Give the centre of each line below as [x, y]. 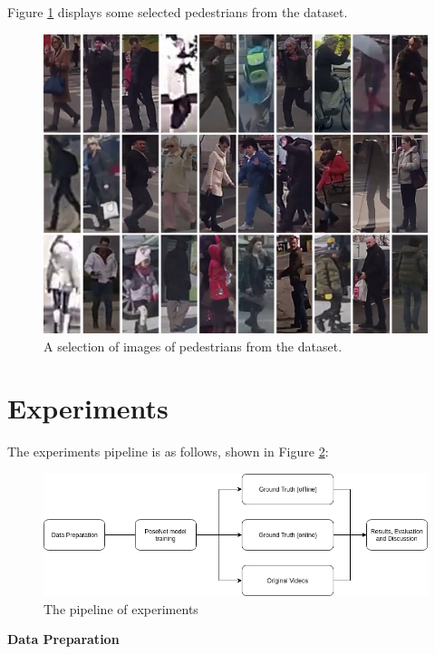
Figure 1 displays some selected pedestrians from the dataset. [178, 12]
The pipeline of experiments [121, 608]
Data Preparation [63, 639]
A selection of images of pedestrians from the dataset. [193, 346]
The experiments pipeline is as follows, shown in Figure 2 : [168, 452]
